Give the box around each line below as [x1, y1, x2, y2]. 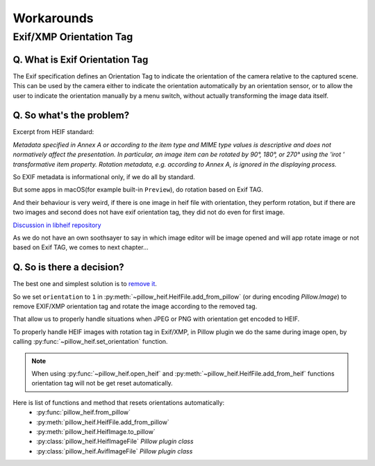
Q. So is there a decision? [12, 261, 124, 274]
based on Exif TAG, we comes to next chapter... [12, 243, 149, 251]
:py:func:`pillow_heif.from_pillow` [36, 408, 131, 417]
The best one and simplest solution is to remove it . [12, 280, 158, 288]
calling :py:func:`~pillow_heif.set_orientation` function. [12, 338, 168, 346]
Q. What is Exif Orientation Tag [12, 53, 149, 65]
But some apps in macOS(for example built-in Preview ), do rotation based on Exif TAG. [12, 185, 264, 194]
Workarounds [12, 10, 94, 26]
